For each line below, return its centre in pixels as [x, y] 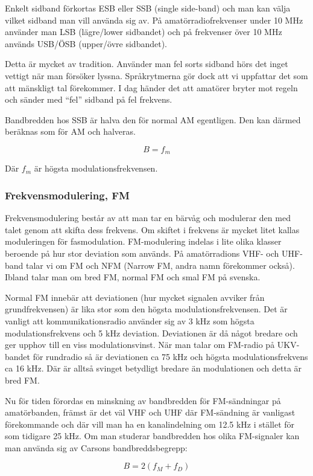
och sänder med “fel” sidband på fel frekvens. [89, 99]
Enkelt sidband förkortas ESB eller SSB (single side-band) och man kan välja [148, 8]
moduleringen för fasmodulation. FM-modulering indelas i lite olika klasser [143, 241]
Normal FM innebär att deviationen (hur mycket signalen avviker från [135, 297]
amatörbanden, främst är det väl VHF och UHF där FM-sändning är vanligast [150, 412]
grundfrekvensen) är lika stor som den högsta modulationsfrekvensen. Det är [146, 309]
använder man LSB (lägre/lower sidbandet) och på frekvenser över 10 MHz [144, 32]
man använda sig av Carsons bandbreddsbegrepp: [96, 447]
